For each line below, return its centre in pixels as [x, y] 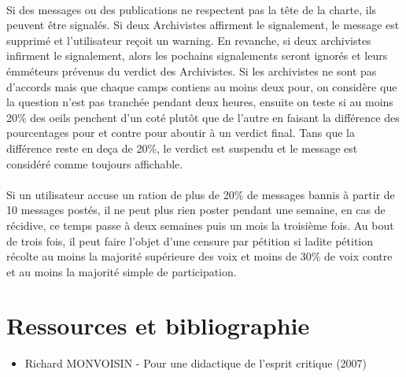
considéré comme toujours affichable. [95, 163]
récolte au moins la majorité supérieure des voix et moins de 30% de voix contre [199, 256]
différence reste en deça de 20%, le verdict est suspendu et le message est [182, 148]
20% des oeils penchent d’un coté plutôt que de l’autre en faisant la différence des [203, 117]
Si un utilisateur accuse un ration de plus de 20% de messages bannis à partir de [201, 194]
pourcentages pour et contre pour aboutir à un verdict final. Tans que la [181, 133]
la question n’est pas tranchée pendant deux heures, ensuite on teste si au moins [200, 102]
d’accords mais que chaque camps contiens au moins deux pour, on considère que [202, 86]
